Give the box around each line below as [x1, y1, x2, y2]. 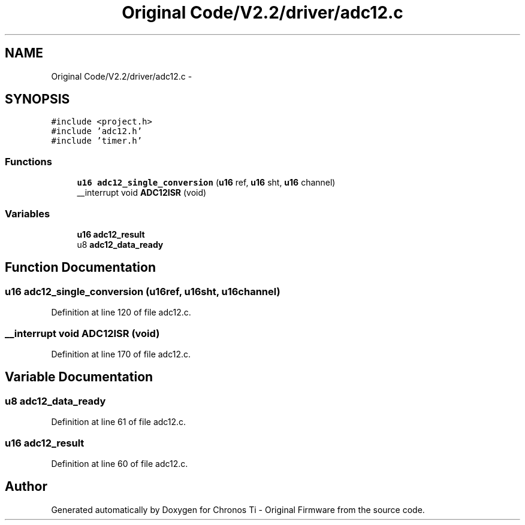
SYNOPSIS [5, 92, 70, 107]
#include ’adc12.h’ [51, 126, 143, 136]
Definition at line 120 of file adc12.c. [51, 307, 191, 318]
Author [5, 479, 47, 494]
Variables [5, 207, 50, 220]
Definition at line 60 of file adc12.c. [51, 458, 188, 469]
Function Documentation [5, 260, 156, 275]
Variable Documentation [5, 369, 153, 385]
